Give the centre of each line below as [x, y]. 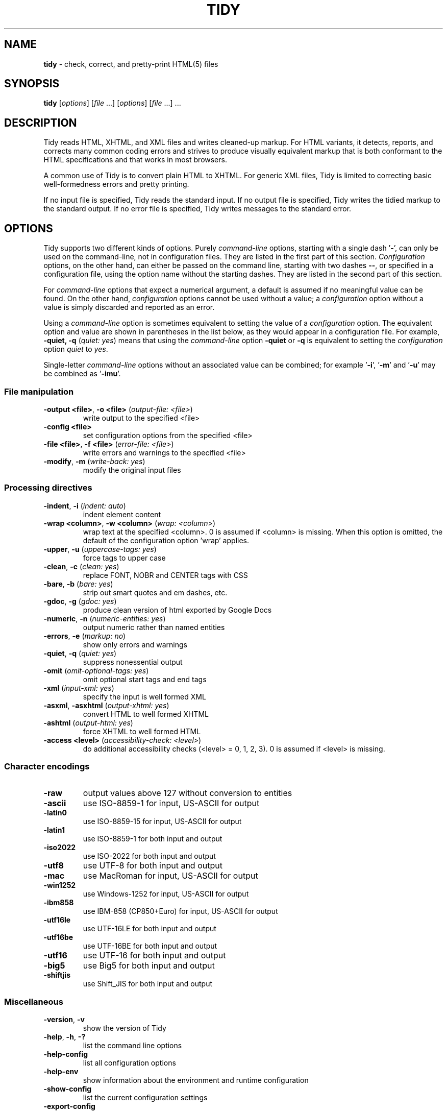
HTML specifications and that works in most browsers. [135, 160]
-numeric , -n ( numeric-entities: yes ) [105, 618]
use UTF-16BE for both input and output [150, 946]
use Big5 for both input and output [149, 966]
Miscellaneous [34, 1001]
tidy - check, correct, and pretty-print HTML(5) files [131, 64]
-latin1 [54, 830]
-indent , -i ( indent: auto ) [85, 505]
